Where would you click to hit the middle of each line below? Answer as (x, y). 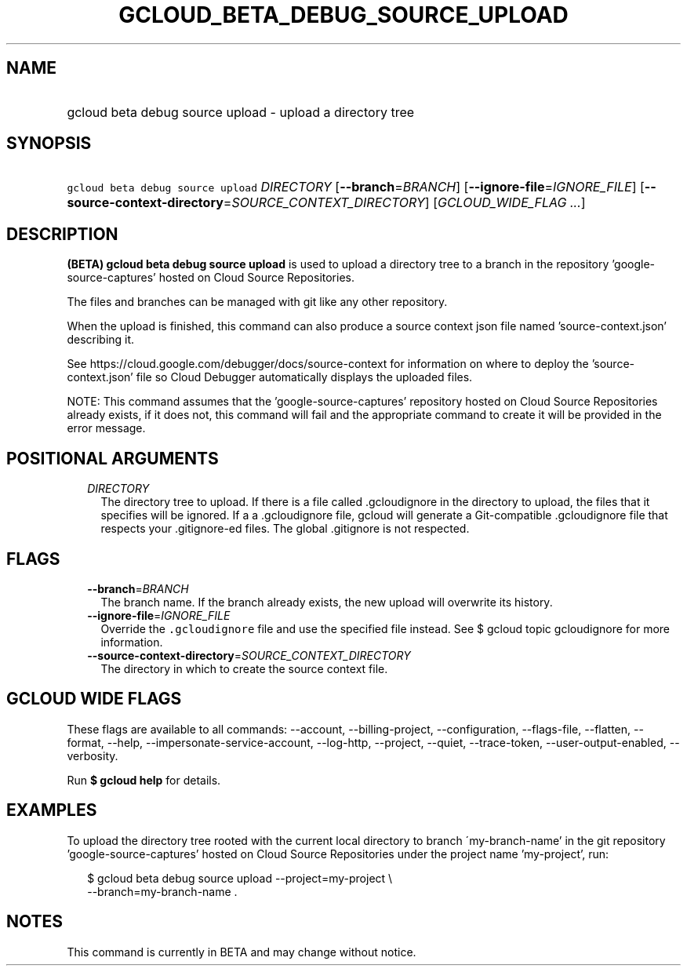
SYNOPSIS (49, 144)
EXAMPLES (52, 810)
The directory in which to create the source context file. (244, 668)
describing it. (101, 340)
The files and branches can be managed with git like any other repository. (257, 302)
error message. (106, 428)
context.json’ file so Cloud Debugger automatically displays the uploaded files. (270, 377)
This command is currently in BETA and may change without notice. (242, 952)
